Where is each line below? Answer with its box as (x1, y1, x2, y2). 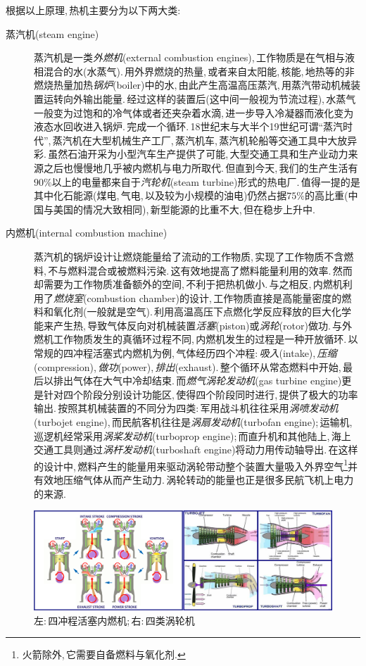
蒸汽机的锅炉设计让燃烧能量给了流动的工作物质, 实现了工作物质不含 (34, 249, 344, 263)
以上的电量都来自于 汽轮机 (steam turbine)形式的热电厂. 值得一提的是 (51, 174, 360, 189)
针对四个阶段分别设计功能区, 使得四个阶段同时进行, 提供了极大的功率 (43, 387, 358, 401)
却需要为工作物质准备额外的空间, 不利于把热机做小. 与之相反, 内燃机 (34, 277, 343, 291)
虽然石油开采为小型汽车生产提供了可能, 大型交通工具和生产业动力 (48, 146, 348, 161)
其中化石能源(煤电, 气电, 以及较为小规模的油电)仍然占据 (34, 188, 287, 203)
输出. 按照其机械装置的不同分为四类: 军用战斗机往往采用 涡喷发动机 (34, 401, 339, 415)
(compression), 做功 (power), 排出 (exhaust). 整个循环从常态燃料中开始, (34, 359, 341, 374)
